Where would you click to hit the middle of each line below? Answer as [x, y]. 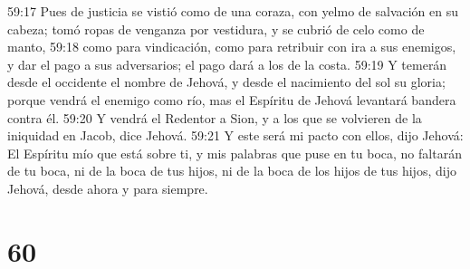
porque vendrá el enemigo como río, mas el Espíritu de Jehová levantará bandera [232, 99]
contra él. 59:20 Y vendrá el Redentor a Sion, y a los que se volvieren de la [215, 117]
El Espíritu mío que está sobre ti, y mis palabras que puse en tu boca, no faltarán [235, 153]
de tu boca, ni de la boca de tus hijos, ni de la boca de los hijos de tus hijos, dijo [232, 171]
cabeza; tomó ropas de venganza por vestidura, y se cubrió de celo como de [216, 29]
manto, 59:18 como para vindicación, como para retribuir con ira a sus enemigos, [232, 47]
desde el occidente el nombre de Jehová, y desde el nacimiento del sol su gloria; [226, 82]
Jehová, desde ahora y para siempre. [108, 188]
